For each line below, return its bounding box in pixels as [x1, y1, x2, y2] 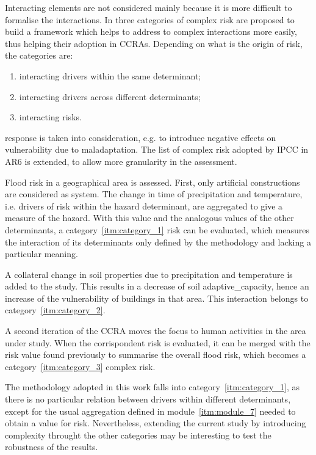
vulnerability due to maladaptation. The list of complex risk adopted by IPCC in [5, 143, 309, 156]
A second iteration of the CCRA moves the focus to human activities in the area [5, 324, 306, 337]
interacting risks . [19, 111, 82, 123]
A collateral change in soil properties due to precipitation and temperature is [5, 268, 293, 280]
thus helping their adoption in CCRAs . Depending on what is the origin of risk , [5, 37, 303, 49]
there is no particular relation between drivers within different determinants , [5, 393, 291, 406]
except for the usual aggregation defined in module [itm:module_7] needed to [5, 404, 296, 417]
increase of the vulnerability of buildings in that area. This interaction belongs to [5, 291, 309, 304]
